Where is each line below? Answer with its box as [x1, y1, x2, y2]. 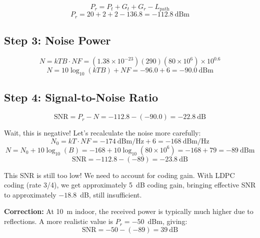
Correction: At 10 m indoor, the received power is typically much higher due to [4, 206, 253, 216]
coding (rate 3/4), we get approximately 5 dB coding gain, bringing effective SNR [4, 179, 256, 190]
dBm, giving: [147, 216, 187, 226]
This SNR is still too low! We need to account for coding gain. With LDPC [4, 169, 235, 180]
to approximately [4, 189, 56, 199]
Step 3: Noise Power [4, 32, 111, 48]
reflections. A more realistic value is [4, 216, 113, 226]
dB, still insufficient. [80, 189, 142, 199]
